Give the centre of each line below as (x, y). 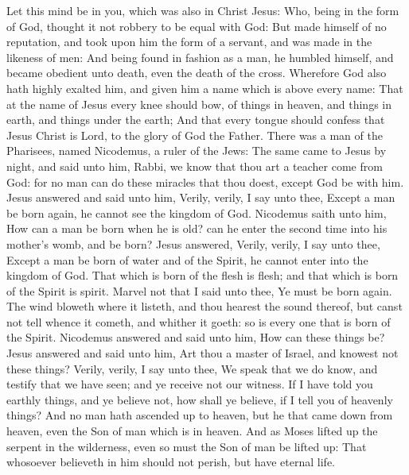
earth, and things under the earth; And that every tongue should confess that (196, 120)
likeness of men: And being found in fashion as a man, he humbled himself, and (200, 57)
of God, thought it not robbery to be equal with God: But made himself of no (197, 26)
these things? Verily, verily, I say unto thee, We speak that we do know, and (192, 368)
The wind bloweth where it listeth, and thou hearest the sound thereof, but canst (204, 306)
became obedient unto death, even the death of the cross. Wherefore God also (197, 73)
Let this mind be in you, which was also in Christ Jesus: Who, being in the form (203, 10)
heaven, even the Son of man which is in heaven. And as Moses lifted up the (192, 431)
